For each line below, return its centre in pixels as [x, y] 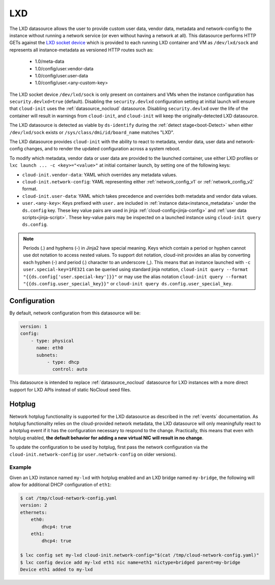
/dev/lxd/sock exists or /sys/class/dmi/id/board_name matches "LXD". [92, 132]
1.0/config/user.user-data [62, 75]
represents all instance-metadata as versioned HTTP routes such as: [81, 50]
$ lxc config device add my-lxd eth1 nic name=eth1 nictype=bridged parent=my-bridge [130, 562]
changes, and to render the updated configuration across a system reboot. [102, 149]
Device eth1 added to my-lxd [57, 569]
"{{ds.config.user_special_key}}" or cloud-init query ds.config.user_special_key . [128, 284]
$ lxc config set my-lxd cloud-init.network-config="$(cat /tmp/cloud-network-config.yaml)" [140, 555]
